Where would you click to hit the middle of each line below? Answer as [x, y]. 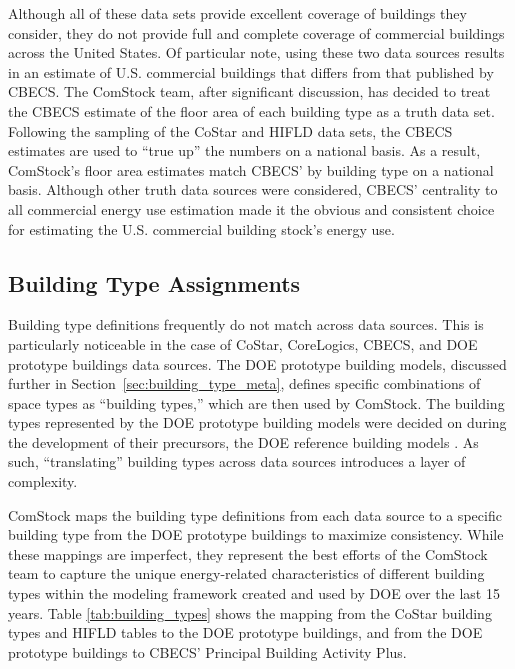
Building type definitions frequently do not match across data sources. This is [246, 324]
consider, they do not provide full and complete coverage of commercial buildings [256, 32]
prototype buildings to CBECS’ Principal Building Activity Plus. [207, 651]
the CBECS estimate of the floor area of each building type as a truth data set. [251, 110]
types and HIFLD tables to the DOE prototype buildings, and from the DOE [245, 632]
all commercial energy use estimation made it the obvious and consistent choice [251, 208]
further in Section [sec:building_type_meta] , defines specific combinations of [244, 383]
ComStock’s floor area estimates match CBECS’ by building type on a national [251, 169]
